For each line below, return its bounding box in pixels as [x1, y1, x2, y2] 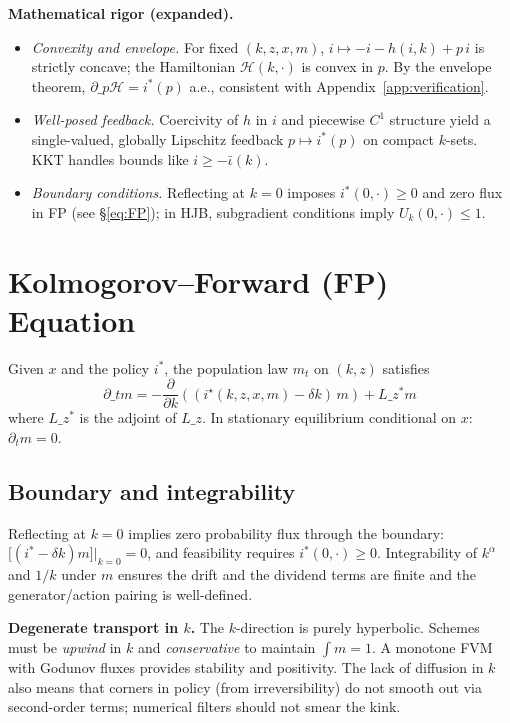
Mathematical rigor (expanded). [8, 3, 234, 23]
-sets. [445, 128, 478, 149]
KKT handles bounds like [31, 148, 189, 169]
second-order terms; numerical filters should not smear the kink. [8, 696, 401, 717]
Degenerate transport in [8, 617, 179, 638]
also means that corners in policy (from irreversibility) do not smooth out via [8, 676, 482, 697]
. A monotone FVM [371, 637, 493, 658]
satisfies [382, 357, 430, 378]
